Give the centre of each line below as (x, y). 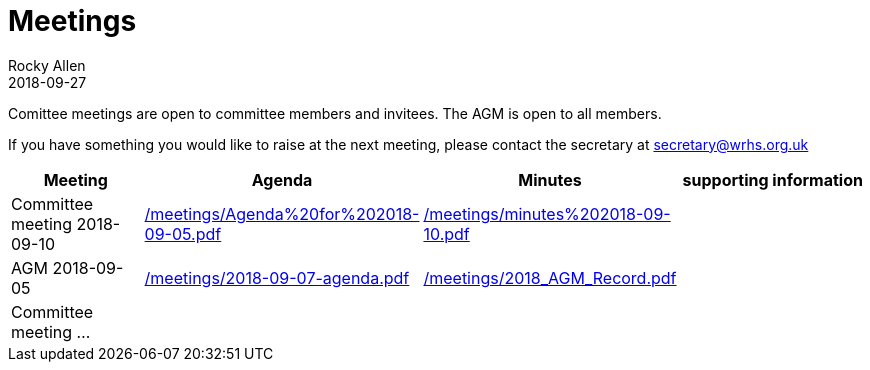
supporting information (772, 179)
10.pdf (446, 233)
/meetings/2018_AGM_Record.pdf (550, 277)
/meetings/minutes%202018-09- (547, 213)
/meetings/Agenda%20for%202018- (282, 213)
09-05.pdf (183, 233)
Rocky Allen (47, 65)
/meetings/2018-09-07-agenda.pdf (277, 277)
